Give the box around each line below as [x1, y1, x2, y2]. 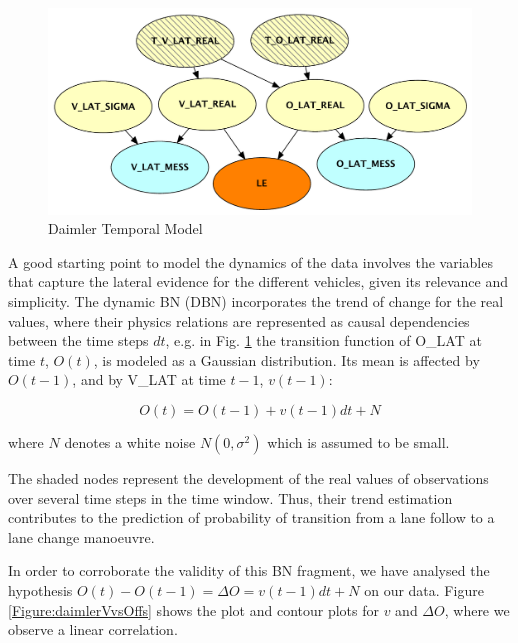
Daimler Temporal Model [48, 218, 203, 239]
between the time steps [8, 330, 149, 351]
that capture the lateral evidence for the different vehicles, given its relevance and [8, 271, 509, 292]
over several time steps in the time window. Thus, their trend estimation [8, 487, 453, 508]
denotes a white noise [64, 431, 196, 452]
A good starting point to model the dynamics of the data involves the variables [8, 251, 493, 272]
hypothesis [8, 579, 73, 600]
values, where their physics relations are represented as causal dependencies [8, 310, 470, 331]
